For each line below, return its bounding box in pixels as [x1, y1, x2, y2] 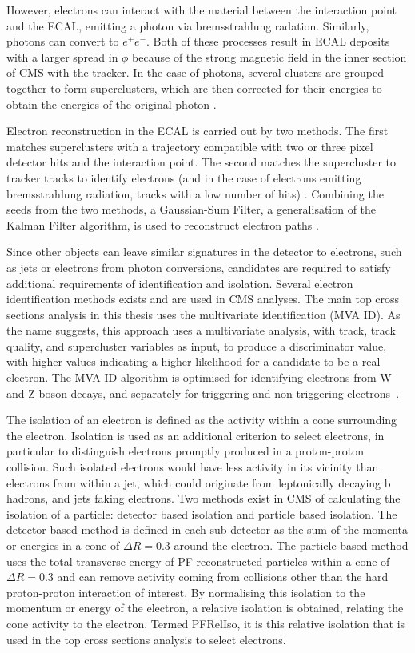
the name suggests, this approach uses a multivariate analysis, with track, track [6, 322, 396, 339]
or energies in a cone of [6, 537, 120, 553]
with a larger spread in [6, 48, 118, 65]
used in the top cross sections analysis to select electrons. [6, 631, 286, 647]
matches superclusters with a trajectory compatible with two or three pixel [6, 138, 373, 154]
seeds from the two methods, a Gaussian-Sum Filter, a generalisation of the [6, 201, 377, 218]
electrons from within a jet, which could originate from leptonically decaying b [6, 474, 391, 491]
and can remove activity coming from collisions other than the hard [57, 568, 389, 585]
